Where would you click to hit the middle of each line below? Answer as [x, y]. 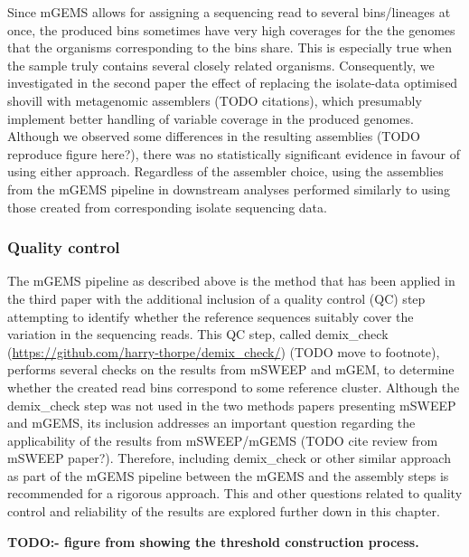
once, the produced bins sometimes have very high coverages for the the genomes [231, 29]
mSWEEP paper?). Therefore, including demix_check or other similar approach [229, 458]
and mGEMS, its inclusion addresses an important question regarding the [211, 423]
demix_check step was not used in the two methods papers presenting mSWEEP [232, 405]
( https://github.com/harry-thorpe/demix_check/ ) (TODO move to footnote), [224, 351]
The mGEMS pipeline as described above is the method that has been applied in [231, 281]
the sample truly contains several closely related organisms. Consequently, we [221, 65]
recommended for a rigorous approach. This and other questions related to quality [235, 493]
